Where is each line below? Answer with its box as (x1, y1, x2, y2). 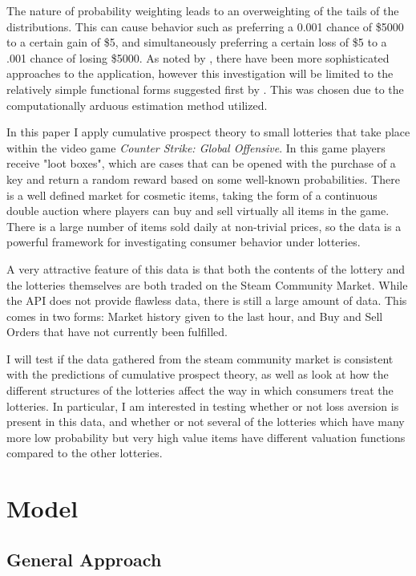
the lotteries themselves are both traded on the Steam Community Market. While (6, 276, 408, 293)
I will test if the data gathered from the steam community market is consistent (6, 350, 394, 367)
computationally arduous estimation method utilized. (6, 96, 268, 113)
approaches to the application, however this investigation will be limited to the (6, 65, 394, 82)
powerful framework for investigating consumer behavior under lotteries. (6, 233, 361, 250)
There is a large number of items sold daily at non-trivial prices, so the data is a (6, 217, 402, 234)
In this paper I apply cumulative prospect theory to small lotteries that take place (6, 124, 410, 140)
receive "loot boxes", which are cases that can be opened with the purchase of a (6, 155, 396, 172)
